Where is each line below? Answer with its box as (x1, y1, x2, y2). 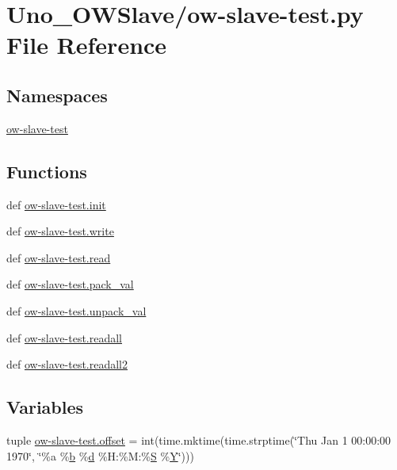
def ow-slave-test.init (6, 196, 106, 212)
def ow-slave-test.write (6, 223, 114, 239)
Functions (6, 159, 87, 183)
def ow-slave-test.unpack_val (6, 302, 147, 319)
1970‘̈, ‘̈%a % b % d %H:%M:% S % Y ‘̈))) (6, 447, 194, 464)
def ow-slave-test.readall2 (6, 356, 128, 373)
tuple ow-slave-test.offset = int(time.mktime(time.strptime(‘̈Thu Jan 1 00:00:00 (6, 431, 391, 448)
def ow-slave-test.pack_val (6, 276, 134, 292)
